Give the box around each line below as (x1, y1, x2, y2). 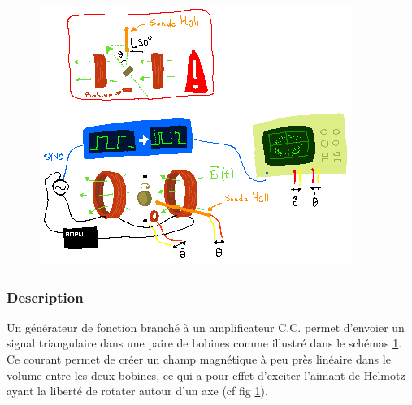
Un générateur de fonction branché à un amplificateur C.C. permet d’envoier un (7, 318, 405, 335)
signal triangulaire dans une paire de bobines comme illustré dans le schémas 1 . (7, 334, 402, 351)
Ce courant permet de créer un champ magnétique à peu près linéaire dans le (7, 351, 391, 367)
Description (7, 287, 84, 307)
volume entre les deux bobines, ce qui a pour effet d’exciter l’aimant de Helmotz (7, 366, 405, 383)
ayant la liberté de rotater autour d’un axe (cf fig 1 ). (7, 382, 268, 399)
